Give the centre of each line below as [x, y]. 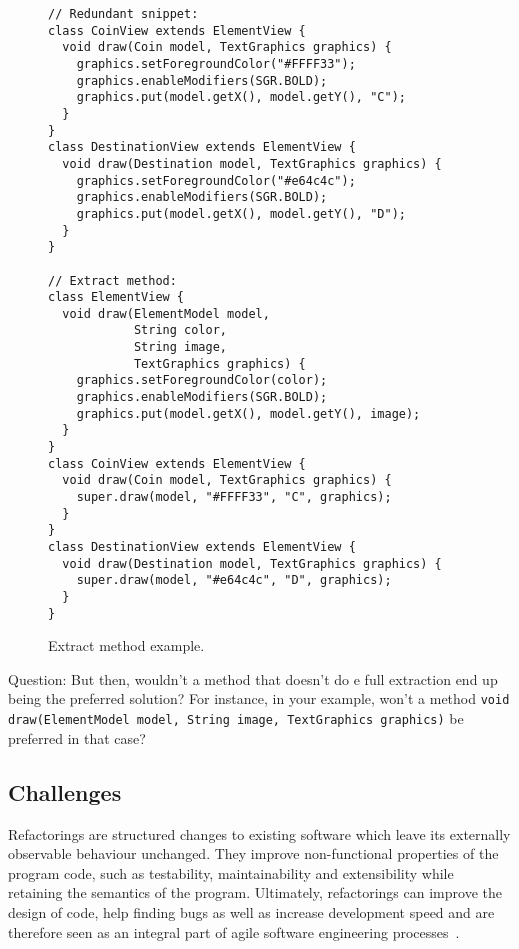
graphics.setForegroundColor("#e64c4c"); [216, 180]
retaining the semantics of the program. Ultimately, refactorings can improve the [255, 892]
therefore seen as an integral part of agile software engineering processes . [234, 931]
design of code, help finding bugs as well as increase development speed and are [251, 911]
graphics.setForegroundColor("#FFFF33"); [216, 63]
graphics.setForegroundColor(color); [202, 380]
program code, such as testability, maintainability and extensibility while [231, 872]
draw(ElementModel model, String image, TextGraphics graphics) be [236, 718]
